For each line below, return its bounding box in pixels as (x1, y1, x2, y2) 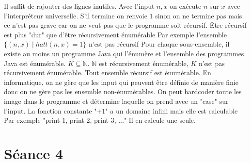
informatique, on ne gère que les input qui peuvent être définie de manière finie (4, 77, 239, 87)
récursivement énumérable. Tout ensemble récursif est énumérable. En (4, 67, 211, 78)
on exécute (170, 1, 202, 11)
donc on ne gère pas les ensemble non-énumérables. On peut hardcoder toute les (4, 86, 242, 97)
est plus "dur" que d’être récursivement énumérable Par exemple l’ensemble (4, 29, 227, 39)
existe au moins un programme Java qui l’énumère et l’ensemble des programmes (4, 48, 244, 58)
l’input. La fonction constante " (4, 105, 97, 115)
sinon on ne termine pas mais (155, 10, 242, 20)
